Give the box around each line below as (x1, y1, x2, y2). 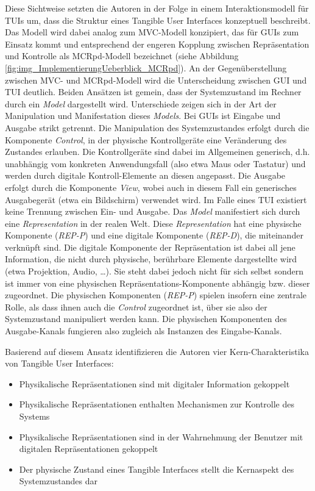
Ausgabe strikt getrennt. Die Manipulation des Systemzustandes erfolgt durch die (5, 121, 310, 134)
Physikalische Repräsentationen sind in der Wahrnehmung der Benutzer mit (19, 430, 303, 443)
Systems (19, 410, 50, 422)
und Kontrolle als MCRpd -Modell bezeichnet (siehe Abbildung (5, 49, 239, 62)
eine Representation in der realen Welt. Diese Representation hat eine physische (5, 217, 302, 229)
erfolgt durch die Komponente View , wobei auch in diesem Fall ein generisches (5, 181, 297, 193)
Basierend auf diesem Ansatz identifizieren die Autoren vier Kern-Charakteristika (5, 345, 309, 357)
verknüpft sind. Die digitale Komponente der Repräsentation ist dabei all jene (5, 240, 296, 253)
